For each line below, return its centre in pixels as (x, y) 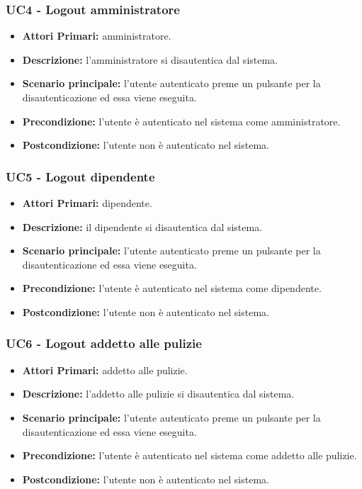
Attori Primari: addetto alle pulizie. (105, 370)
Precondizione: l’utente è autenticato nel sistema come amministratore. (181, 121)
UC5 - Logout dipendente (80, 176)
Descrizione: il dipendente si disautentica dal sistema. (142, 226)
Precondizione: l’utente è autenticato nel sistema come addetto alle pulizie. (190, 455)
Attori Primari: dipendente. (87, 203)
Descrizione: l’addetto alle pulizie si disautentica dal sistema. (158, 394)
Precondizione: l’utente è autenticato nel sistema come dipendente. (172, 288)
